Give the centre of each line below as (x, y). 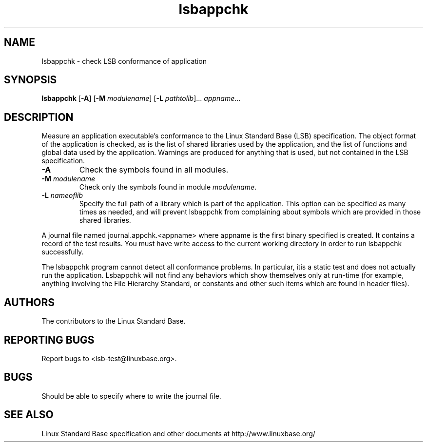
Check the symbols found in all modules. (154, 170)
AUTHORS (29, 302)
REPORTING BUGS (49, 340)
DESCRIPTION (39, 117)
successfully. (63, 252)
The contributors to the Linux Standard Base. (114, 321)
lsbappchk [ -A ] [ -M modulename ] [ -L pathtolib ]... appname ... (141, 98)
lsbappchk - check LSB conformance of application (124, 61)
